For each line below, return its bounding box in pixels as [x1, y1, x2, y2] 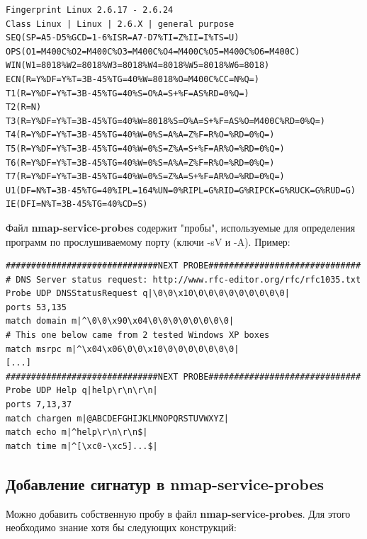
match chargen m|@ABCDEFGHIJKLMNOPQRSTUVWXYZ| [6, 413, 229, 424]
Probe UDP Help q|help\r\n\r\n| [6, 385, 158, 396]
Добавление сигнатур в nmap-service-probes [6, 472, 324, 494]
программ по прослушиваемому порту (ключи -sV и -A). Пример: [6, 234, 290, 249]
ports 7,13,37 [6, 399, 72, 410]
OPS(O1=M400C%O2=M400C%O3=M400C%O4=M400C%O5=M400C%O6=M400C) [6, 46, 300, 57]
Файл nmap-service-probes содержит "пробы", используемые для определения [6, 220, 356, 234]
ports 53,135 [6, 302, 67, 312]
